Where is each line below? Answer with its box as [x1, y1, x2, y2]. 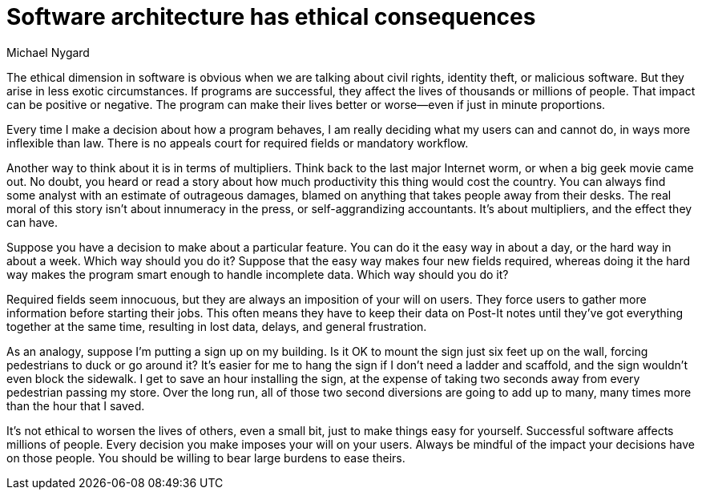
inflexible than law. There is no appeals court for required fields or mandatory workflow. [6, 135, 469, 150]
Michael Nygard [6, 45, 90, 59]
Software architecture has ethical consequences [6, 3, 536, 30]
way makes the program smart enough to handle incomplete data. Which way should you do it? [6, 267, 509, 281]
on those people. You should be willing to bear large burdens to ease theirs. [6, 450, 405, 465]
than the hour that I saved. [6, 398, 145, 413]
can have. [6, 215, 58, 229]
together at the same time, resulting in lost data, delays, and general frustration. [6, 319, 427, 333]
